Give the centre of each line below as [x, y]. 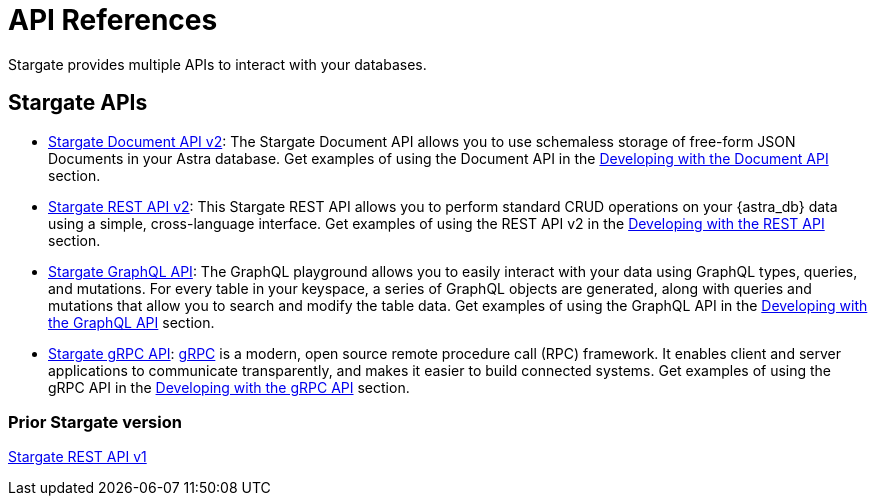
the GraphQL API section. [131, 322]
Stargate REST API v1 [77, 457]
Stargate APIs [78, 103]
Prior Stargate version [95, 421]
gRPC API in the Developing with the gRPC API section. [229, 387]
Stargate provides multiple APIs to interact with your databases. [217, 64]
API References [113, 20]
